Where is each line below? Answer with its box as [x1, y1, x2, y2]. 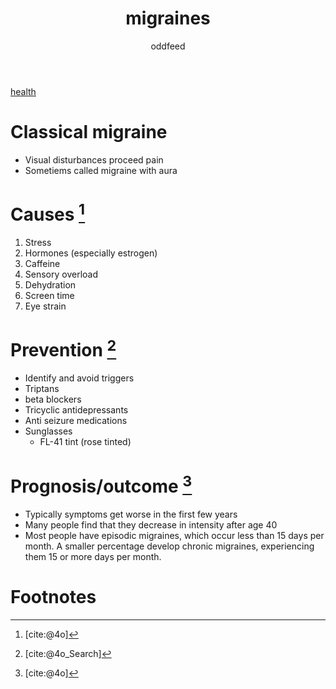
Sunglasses [24, 425, 73, 437]
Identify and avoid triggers [24, 372, 135, 384]
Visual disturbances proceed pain [24, 153, 164, 166]
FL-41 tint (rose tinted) [39, 436, 132, 448]
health [10, 85, 37, 97]
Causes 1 [10, 200, 86, 226]
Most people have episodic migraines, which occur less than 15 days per [24, 529, 325, 541]
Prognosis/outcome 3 [10, 471, 193, 497]
